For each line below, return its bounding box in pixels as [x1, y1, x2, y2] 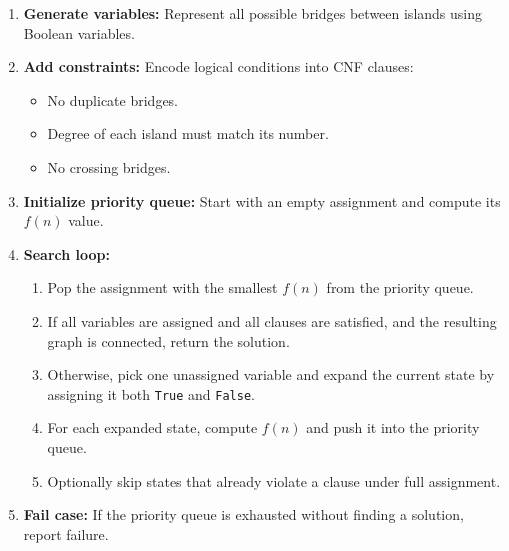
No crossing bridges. [47, 156, 171, 177]
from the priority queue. [326, 277, 474, 298]
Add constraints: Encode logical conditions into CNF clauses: [23, 56, 414, 77]
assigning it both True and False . [47, 383, 255, 404]
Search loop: [23, 243, 111, 264]
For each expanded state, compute [47, 417, 258, 438]
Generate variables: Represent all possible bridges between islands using [23, 3, 482, 23]
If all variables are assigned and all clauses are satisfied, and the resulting [47, 310, 497, 331]
